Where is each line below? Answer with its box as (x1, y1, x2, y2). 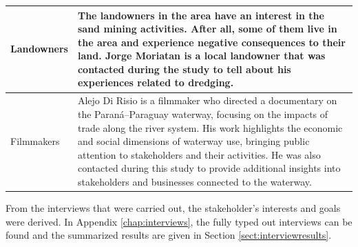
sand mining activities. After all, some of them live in (77, 21, 337, 36)
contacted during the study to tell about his (77, 61, 291, 76)
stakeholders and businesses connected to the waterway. (77, 174, 312, 188)
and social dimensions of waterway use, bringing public (77, 134, 310, 148)
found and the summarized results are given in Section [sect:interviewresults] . (6, 228, 332, 242)
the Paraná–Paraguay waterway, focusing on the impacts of (77, 106, 328, 121)
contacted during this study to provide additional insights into (77, 161, 341, 175)
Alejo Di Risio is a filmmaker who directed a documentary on (77, 93, 337, 108)
